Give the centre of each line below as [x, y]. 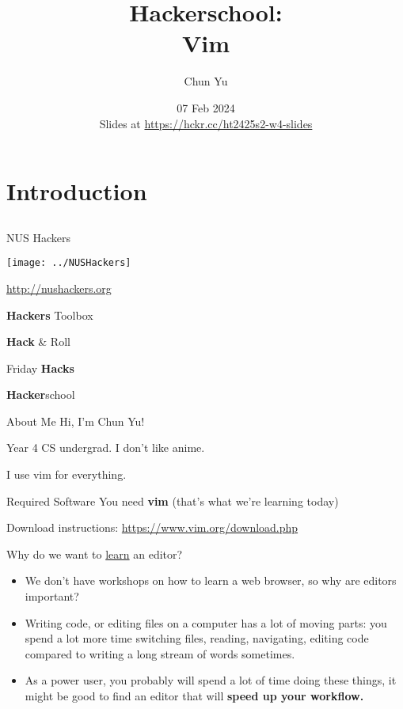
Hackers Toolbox [50, 315]
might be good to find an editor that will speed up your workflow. [194, 696]
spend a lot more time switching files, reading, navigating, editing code [197, 638]
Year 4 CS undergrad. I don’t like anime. [106, 447]
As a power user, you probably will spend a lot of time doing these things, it [211, 680]
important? [52, 596]
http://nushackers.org [59, 288]
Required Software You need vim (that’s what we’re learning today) [173, 500]
